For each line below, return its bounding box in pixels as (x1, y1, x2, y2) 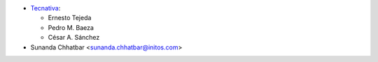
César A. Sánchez (48, 33, 100, 42)
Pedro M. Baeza (48, 23, 94, 31)
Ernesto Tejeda (48, 14, 92, 22)
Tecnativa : (30, 4, 61, 12)
